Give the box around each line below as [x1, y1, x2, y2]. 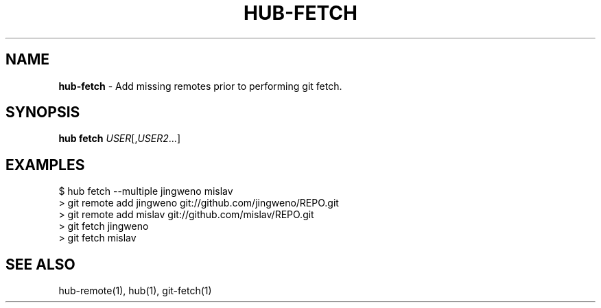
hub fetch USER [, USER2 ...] [58, 132, 180, 145]
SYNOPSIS [5, 104, 80, 121]
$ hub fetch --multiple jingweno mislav [58, 185, 233, 198]
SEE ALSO [5, 255, 75, 273]
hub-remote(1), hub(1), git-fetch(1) [58, 285, 212, 297]
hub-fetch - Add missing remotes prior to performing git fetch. [58, 80, 342, 92]
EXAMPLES [5, 156, 85, 174]
